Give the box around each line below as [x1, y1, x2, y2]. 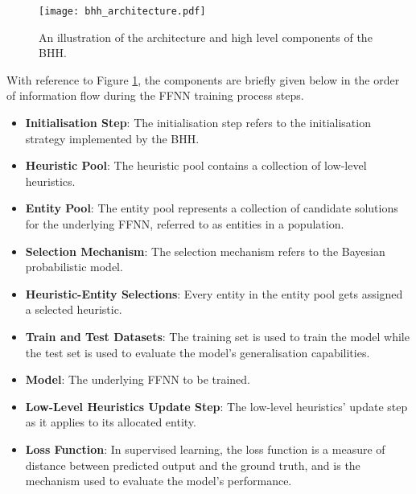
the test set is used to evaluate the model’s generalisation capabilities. [25, 344, 370, 360]
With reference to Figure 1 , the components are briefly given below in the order [6, 71, 400, 88]
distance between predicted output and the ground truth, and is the [25, 456, 360, 473]
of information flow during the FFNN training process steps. [6, 87, 304, 104]
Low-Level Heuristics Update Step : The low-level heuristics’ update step [25, 397, 408, 414]
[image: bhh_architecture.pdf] [39, 6, 206, 17]
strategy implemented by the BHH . [25, 130, 200, 146]
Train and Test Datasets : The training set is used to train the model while [25, 327, 410, 344]
